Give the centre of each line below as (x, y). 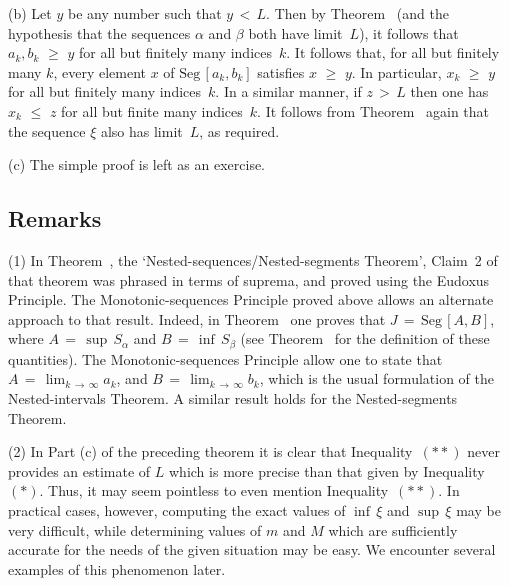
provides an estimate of (79, 470)
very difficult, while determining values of (135, 529)
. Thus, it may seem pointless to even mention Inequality (214, 490)
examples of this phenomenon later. (117, 568)
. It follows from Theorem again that (373, 110)
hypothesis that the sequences (99, 32)
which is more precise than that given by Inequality (327, 470)
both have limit (295, 32)
